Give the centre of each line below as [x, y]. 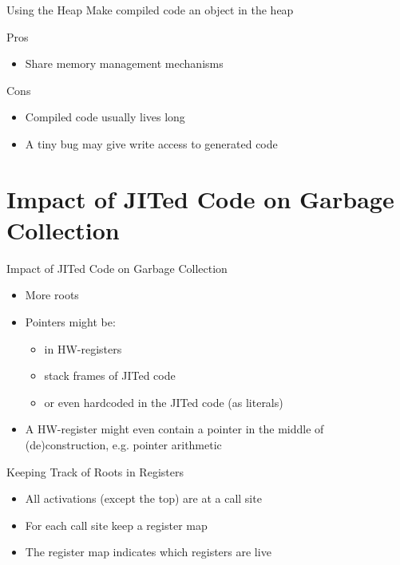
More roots [52, 295]
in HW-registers [83, 348]
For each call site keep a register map [116, 525]
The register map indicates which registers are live [148, 552]
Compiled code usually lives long [105, 117]
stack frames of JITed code [110, 375]
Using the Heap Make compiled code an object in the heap [150, 10]
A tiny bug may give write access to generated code [151, 143]
